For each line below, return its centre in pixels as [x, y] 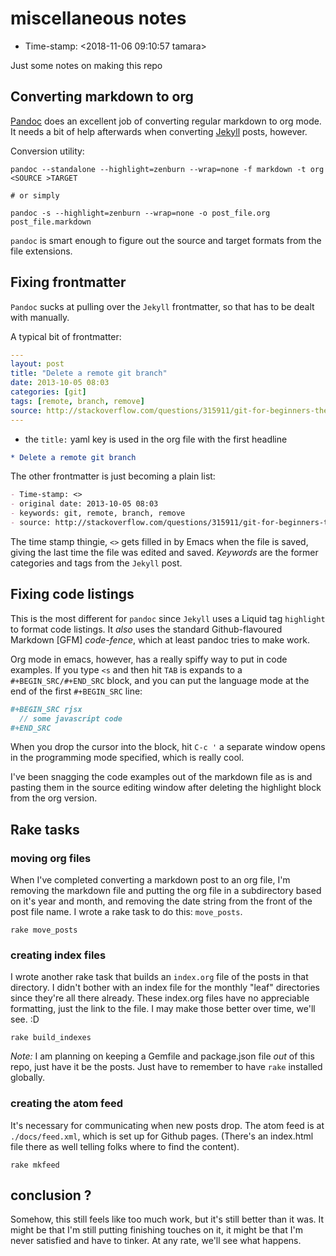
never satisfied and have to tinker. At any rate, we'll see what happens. [156, 1241]
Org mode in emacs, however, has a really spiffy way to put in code [149, 659]
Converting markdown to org [102, 97]
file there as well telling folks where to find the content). [125, 1146]
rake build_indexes [51, 1038]
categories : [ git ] [48, 392]
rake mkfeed [35, 1165]
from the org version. [54, 798]
